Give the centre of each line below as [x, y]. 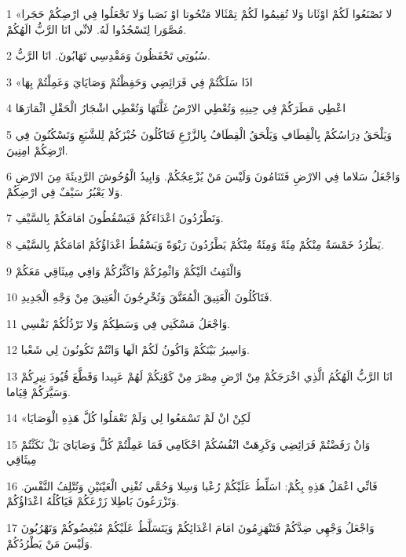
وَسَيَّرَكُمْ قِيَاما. [38, 391]
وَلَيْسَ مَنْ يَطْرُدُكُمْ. [49, 542]
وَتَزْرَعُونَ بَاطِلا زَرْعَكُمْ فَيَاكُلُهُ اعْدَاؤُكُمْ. [93, 501]
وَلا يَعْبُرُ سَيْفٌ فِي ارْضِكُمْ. [65, 191]
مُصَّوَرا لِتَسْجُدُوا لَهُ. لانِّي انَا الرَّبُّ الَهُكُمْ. [97, 29]
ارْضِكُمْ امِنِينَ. [37, 149]
